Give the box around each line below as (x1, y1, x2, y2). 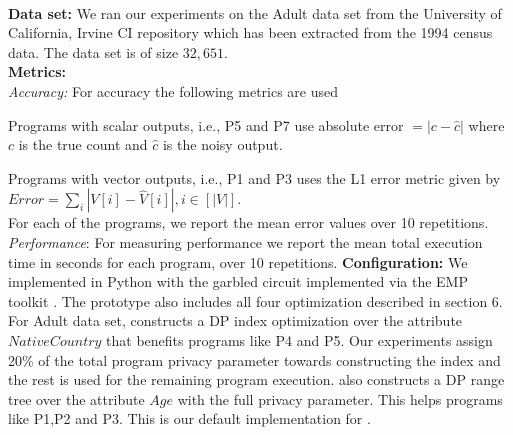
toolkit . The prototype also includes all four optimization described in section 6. (8, 290, 503, 311)
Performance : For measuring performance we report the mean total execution (8, 231, 483, 252)
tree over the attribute (8, 388, 145, 409)
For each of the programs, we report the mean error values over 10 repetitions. (8, 212, 489, 233)
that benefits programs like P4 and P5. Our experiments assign (106, 329, 493, 350)
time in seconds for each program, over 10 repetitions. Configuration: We (8, 251, 468, 272)
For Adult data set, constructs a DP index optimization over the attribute (8, 310, 463, 331)
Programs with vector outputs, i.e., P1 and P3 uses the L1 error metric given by (8, 167, 501, 188)
